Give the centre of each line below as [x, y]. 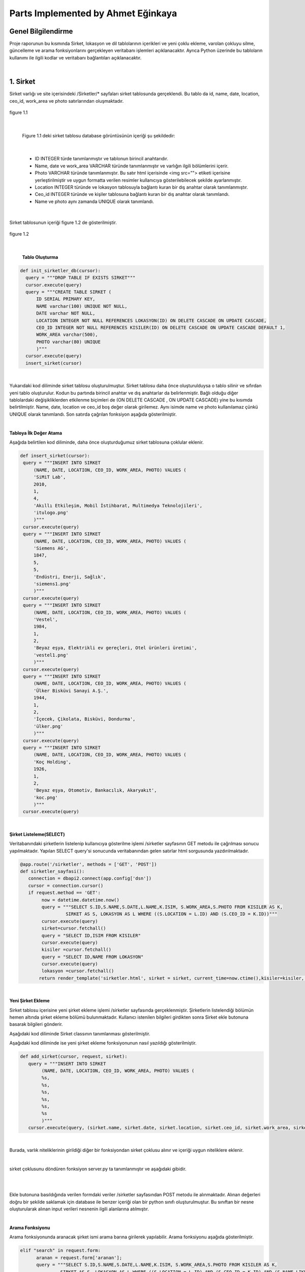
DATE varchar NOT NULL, [66, 313]
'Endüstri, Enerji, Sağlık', [70, 577]
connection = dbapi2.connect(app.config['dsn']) [90, 878]
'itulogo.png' [51, 513]
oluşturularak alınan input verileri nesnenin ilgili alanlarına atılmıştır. [79, 1209]
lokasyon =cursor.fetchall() [78, 971]
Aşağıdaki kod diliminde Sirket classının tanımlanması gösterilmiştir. [80, 1033]
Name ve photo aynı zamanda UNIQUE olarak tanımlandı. [95, 201]
